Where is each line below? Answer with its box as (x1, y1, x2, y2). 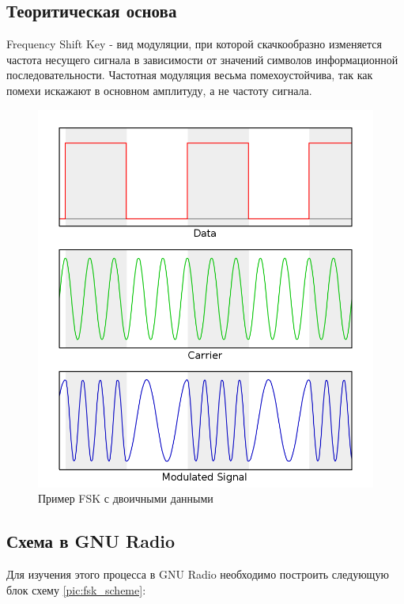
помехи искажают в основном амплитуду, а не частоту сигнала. (6, 82, 312, 98)
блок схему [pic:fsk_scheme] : (6, 581, 146, 598)
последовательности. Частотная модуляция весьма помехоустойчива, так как (6, 66, 373, 83)
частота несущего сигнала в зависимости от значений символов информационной (6, 51, 398, 67)
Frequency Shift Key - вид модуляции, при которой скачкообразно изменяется (6, 36, 383, 52)
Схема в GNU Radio (6, 529, 176, 553)
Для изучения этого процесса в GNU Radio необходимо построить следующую (6, 565, 389, 582)
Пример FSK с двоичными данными (38, 490, 213, 507)
